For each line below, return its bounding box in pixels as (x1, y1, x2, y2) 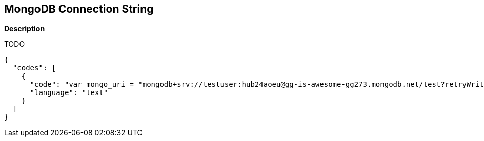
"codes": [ (12, 64, 56, 73)
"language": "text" (30, 88, 108, 97)
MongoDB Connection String (4, 3, 154, 15)
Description (4, 24, 45, 33)
